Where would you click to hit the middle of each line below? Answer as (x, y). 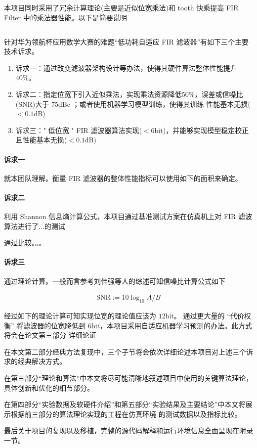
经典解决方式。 (42, 361)
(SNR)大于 (32, 104)
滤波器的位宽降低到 (55, 325)
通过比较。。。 (25, 243)
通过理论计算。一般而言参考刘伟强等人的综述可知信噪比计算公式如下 (115, 281)
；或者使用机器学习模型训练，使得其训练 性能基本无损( (161, 104)
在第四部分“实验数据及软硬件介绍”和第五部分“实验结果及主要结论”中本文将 (125, 404)
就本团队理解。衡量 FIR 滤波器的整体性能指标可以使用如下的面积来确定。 (123, 178)
